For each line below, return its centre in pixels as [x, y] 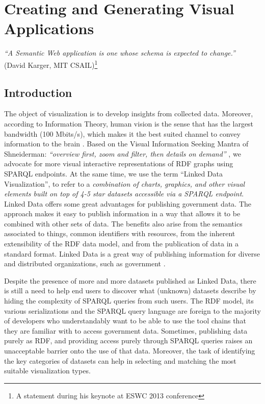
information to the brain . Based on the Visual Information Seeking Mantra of [126, 144]
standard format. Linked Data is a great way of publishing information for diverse [132, 253]
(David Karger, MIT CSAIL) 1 [51, 64]
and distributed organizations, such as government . [85, 263]
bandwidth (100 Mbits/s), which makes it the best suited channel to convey [122, 133]
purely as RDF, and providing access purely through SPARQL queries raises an [128, 340]
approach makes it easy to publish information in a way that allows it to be [122, 213]
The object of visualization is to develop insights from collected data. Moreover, [129, 113]
